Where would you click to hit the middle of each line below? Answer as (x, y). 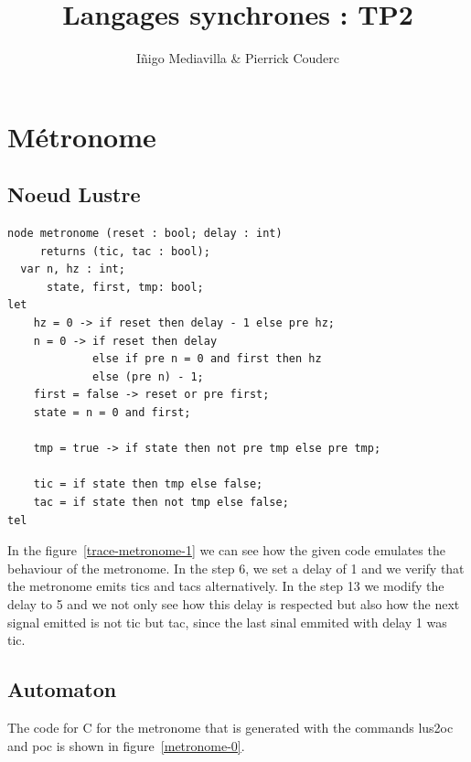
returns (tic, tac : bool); (125, 251)
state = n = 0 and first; (112, 413)
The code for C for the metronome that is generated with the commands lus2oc (230, 727)
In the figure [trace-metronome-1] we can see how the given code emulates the (226, 550)
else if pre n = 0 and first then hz (207, 359)
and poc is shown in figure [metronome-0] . (126, 745)
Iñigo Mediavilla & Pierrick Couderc (238, 58)
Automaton (62, 689)
